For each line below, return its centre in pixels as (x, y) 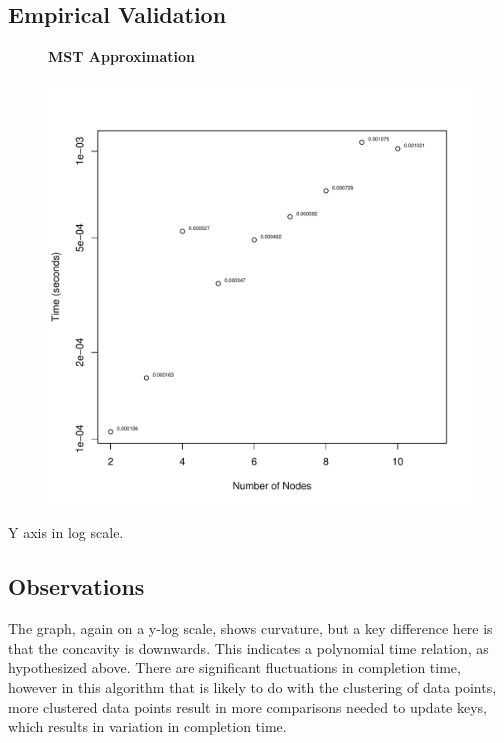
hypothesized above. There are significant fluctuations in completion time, (234, 667)
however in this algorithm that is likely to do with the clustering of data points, (252, 686)
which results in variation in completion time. (147, 726)
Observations (76, 586)
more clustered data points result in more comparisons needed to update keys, (247, 706)
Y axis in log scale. (66, 532)
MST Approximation (122, 56)
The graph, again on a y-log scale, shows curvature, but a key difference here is (250, 628)
